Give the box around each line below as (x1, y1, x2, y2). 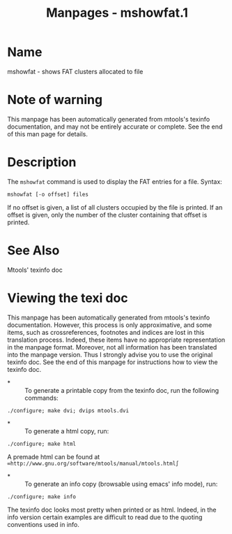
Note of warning (7, 92, 103, 108)
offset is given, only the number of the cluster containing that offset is (7, 210, 208, 219)
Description (7, 154, 77, 171)
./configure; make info (7, 493, 77, 500)
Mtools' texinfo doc (7, 266, 63, 274)
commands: (24, 394, 59, 402)
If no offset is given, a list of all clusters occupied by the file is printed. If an (7, 203, 223, 211)
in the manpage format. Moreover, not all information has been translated (7, 342, 217, 351)
